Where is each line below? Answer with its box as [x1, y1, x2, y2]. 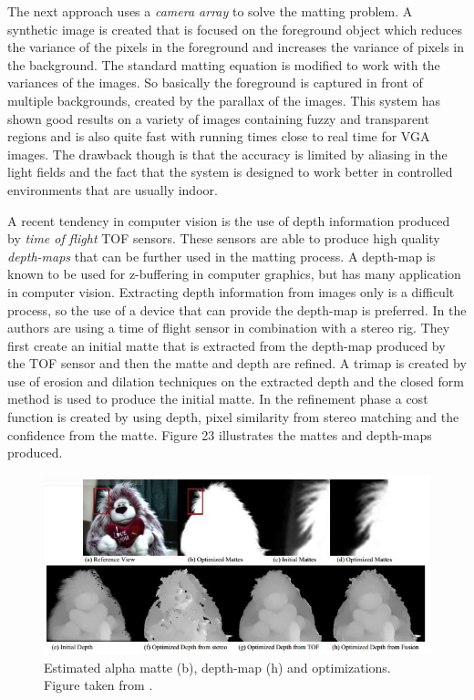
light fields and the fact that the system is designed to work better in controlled [7, 162, 453, 181]
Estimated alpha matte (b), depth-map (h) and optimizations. [44, 657, 391, 676]
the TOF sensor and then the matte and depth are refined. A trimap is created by [7, 354, 467, 373]
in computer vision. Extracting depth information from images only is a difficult [7, 282, 455, 301]
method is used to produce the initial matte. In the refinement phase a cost [7, 389, 428, 408]
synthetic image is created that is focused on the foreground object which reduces [7, 19, 463, 38]
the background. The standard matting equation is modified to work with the [7, 55, 440, 74]
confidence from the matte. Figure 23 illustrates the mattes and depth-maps [7, 425, 432, 444]
